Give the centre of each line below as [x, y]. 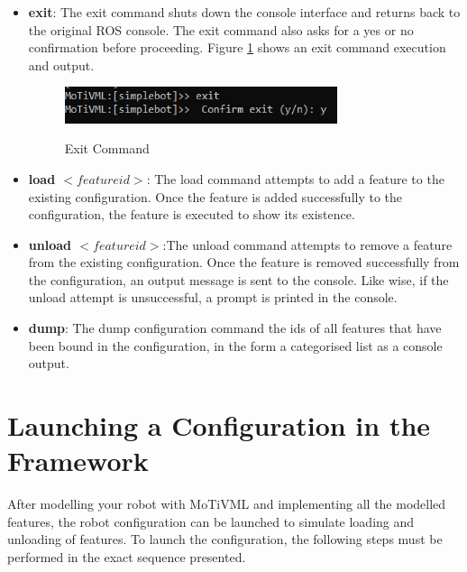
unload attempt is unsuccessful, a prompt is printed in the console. [213, 297]
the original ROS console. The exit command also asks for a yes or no [221, 29]
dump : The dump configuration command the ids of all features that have [235, 328]
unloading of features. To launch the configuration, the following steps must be [225, 539]
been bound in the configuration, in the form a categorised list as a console [235, 345]
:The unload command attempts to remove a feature [307, 244]
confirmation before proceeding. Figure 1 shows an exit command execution [237, 47]
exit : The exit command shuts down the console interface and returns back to [244, 12]
